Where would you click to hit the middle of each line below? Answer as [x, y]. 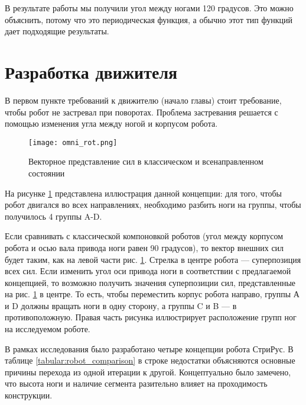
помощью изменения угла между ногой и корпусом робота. [111, 123]
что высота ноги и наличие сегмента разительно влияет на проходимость [136, 383]
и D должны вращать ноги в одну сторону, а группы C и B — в [121, 305]
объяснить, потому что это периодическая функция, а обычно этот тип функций [149, 19]
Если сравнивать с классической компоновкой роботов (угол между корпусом [144, 236]
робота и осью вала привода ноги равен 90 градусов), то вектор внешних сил [144, 247]
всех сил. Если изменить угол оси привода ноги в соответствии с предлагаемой [148, 271]
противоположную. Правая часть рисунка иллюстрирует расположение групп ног [151, 317]
